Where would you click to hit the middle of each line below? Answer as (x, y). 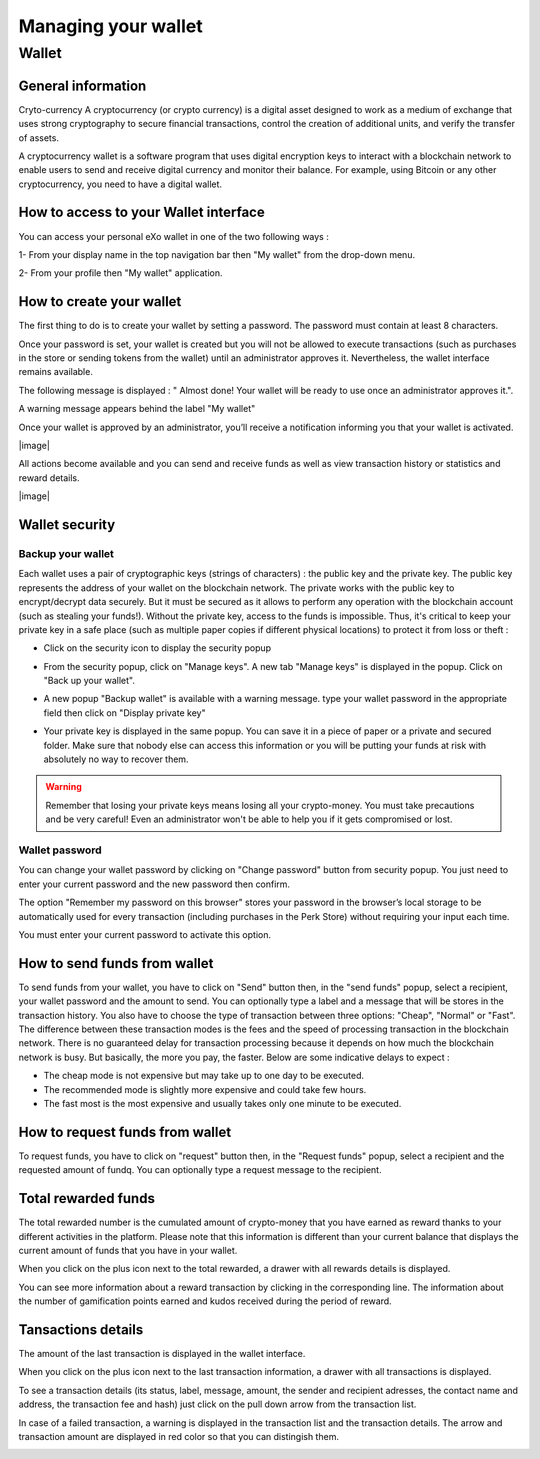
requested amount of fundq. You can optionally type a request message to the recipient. (200, 1170)
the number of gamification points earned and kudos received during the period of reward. (205, 1301)
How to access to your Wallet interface (141, 212)
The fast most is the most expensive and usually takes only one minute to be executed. (222, 1103)
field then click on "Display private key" (124, 712)
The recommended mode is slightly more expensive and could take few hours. (205, 1089)
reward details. (49, 477)
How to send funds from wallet (116, 963)
